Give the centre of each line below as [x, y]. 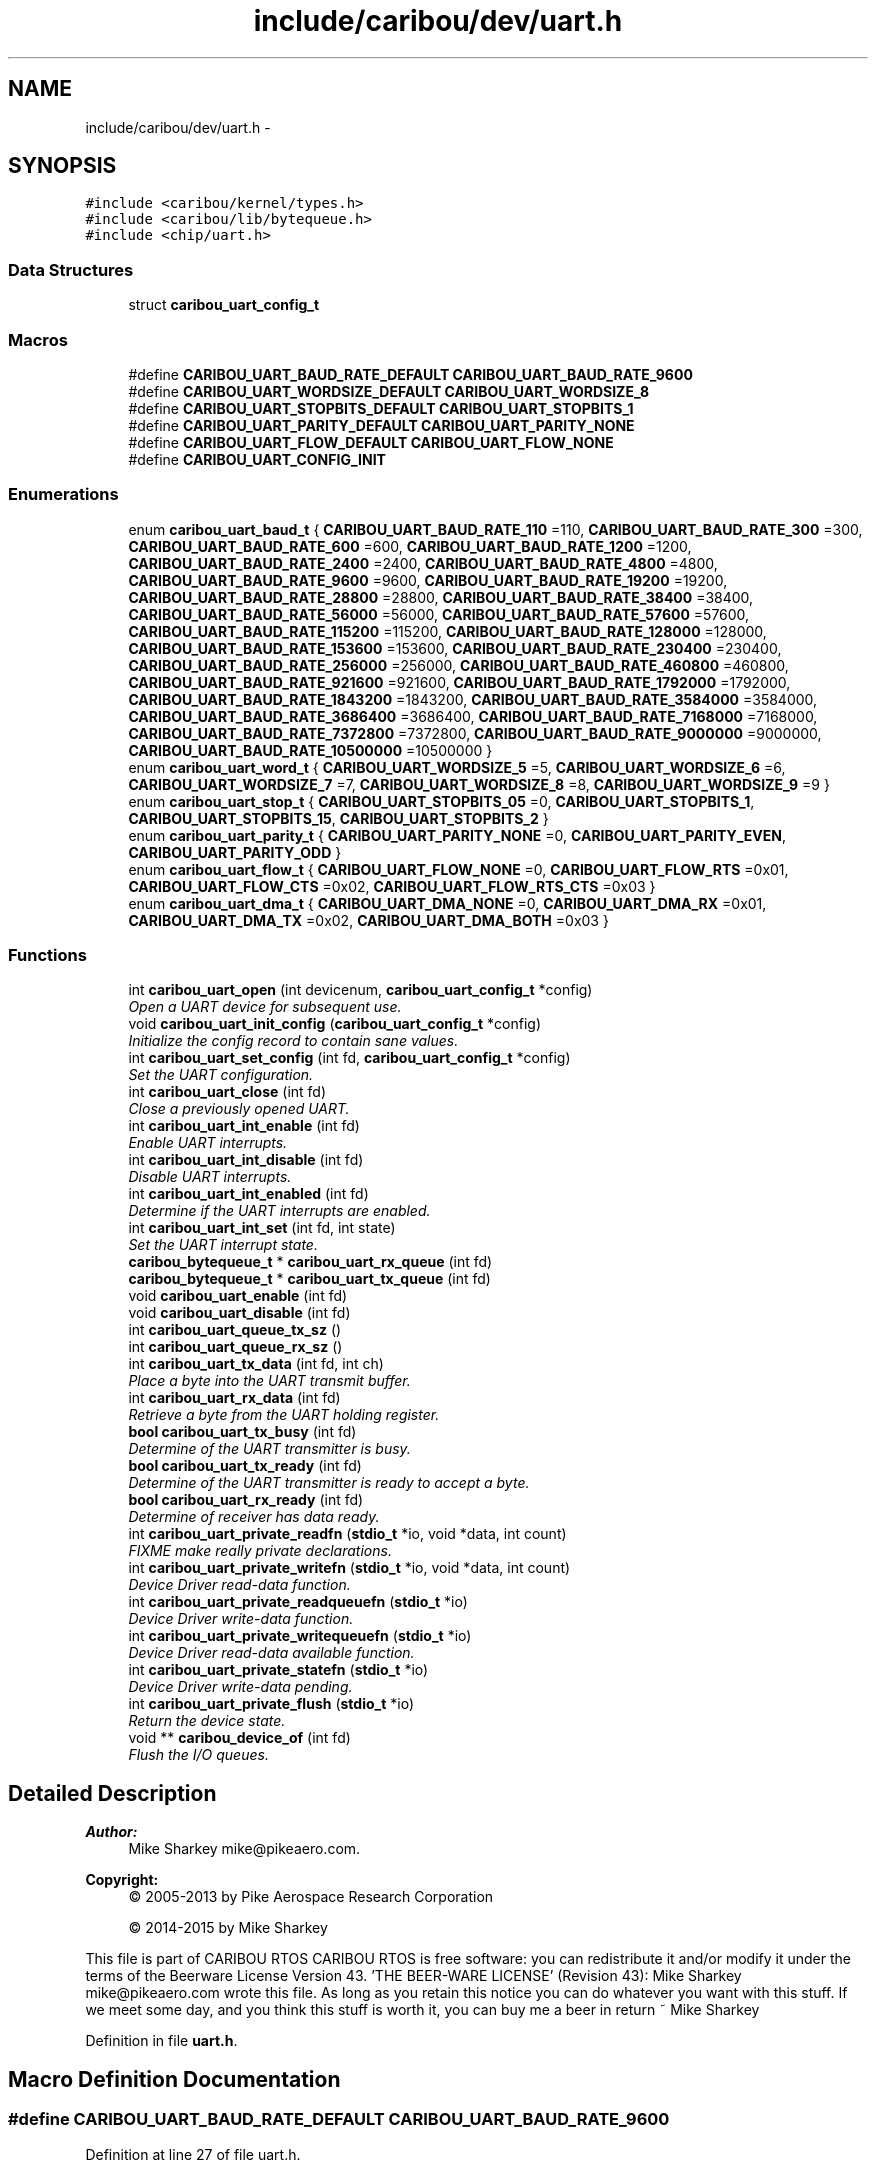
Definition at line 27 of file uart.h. [193, 2154]
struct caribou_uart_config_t [224, 305]
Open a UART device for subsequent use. [265, 1007]
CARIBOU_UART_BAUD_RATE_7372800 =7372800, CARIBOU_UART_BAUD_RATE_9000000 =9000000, [475, 733]
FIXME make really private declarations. [260, 1551]
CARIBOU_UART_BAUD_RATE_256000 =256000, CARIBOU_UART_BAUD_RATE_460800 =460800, [458, 665]
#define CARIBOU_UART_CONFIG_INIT [257, 459]
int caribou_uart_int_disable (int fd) [246, 1160]
